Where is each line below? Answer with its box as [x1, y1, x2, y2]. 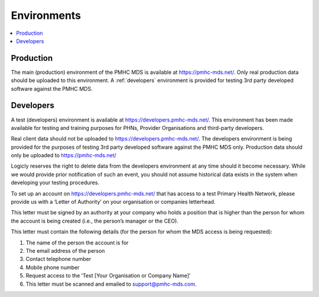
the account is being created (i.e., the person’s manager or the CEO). [11, 217, 178, 224]
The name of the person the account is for [25, 239, 129, 246]
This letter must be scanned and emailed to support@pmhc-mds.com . [25, 280, 197, 288]
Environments [11, 9, 82, 22]
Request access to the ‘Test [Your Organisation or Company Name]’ [25, 272, 191, 279]
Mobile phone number [25, 263, 80, 271]
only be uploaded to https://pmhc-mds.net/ [11, 152, 116, 159]
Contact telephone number [25, 256, 92, 263]
